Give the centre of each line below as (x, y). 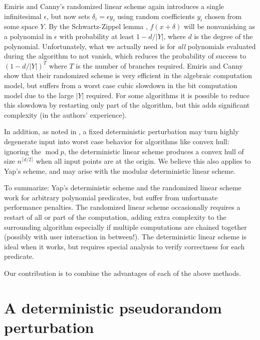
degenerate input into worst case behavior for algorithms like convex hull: (117, 141)
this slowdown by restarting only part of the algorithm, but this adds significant (127, 105)
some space (21, 26)
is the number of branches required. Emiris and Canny (159, 65)
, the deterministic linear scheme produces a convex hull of (154, 151)
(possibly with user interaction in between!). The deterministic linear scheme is (125, 237)
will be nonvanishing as (219, 26)
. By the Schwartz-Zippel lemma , (96, 26)
